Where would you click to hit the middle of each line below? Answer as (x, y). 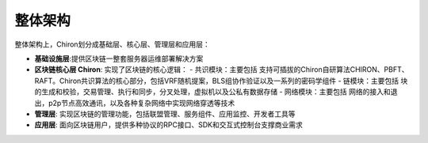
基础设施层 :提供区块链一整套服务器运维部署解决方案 (119, 58)
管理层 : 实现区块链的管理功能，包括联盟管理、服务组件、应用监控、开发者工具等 (165, 114)
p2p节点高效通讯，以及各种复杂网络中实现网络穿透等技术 (141, 103)
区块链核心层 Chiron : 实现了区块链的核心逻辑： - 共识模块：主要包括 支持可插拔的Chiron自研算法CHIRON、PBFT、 (222, 70)
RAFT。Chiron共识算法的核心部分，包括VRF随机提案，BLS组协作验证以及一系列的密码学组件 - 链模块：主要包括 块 (221, 81)
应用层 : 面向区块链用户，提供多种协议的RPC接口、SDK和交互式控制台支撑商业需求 (168, 125)
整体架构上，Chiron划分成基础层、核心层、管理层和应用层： (112, 44)
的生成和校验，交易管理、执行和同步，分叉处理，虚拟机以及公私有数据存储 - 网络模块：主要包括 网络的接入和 (213, 92)
